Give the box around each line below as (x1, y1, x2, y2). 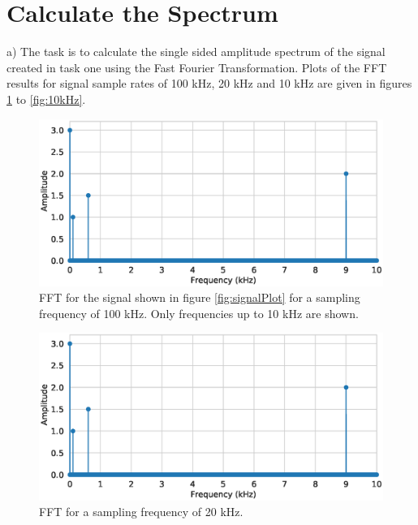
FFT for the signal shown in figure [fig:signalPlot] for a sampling (39, 289, 360, 306)
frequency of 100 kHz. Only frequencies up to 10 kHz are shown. (39, 304, 359, 321)
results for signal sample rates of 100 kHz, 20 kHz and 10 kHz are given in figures (6, 75, 412, 92)
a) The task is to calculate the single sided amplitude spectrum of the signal (6, 43, 386, 60)
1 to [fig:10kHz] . (6, 90, 86, 107)
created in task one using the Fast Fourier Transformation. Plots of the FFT (6, 58, 387, 75)
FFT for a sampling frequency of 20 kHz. (39, 503, 243, 520)
